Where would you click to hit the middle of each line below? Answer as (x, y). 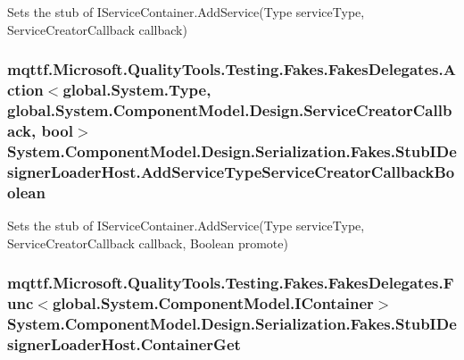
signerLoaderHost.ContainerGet (124, 343)
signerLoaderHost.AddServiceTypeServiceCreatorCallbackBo (231, 171)
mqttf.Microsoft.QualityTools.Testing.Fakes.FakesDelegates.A (232, 69)
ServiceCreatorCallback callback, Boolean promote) (148, 243)
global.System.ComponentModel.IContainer (213, 302)
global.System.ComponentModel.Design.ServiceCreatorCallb (230, 109)
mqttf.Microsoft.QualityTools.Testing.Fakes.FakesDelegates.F (231, 283)
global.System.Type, (137, 90)
